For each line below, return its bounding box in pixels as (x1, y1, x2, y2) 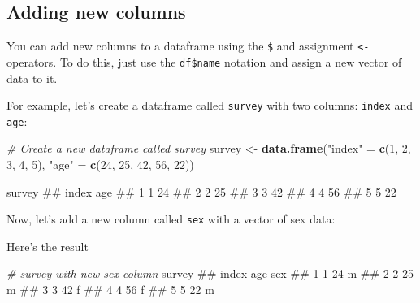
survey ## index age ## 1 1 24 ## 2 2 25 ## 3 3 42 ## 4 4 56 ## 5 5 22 (6, 183, 396, 200)
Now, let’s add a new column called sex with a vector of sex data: (6, 210, 336, 227)
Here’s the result (6, 237, 89, 254)
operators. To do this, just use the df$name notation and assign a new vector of (6, 53, 402, 70)
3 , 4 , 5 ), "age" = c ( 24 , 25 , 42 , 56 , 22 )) (6, 156, 194, 173)
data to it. (6, 69, 58, 86)
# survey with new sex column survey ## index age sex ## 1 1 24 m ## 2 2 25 (6, 265, 414, 282)
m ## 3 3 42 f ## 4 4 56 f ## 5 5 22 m (6, 281, 214, 298)
